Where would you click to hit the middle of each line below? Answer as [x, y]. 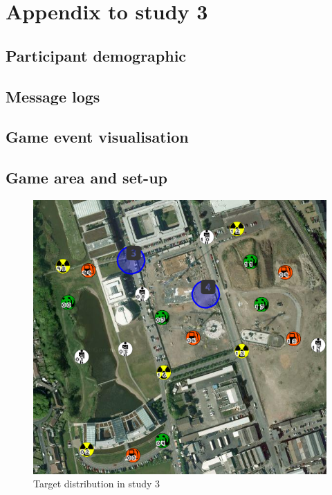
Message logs [53, 96]
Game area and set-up [86, 178]
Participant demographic [96, 55]
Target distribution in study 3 [97, 484]
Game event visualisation [97, 137]
